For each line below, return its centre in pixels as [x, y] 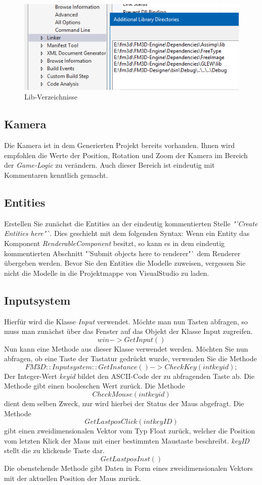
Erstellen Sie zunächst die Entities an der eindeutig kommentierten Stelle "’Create [131, 223]
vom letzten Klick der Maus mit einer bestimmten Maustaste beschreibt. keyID [127, 440]
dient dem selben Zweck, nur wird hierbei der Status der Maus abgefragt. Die [124, 403]
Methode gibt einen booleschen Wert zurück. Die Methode [95, 386]
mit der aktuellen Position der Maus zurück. [73, 478]
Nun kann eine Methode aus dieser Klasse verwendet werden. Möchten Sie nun [126, 348]
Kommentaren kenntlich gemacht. [56, 175]
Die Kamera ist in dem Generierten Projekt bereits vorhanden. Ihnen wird [119, 145]
